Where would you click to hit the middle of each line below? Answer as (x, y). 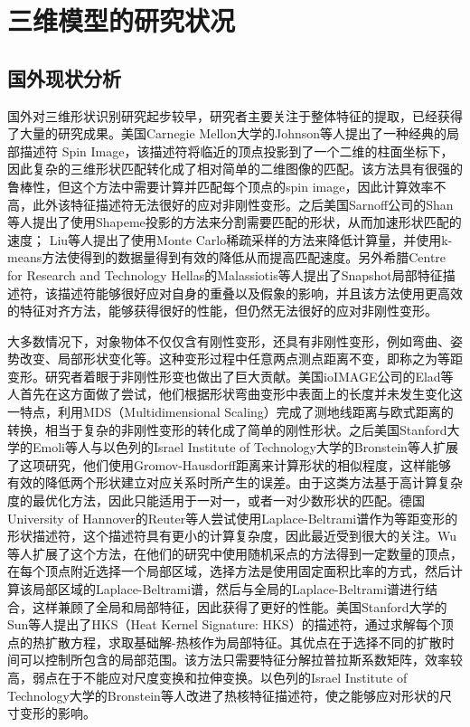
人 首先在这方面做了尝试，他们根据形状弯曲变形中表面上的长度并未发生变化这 (235, 394)
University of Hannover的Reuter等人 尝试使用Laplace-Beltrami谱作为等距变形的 (233, 518)
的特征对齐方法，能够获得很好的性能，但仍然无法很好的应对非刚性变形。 (222, 311)
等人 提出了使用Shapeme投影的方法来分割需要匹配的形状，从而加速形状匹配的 (235, 222)
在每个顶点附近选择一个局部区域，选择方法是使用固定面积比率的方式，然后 (229, 571)
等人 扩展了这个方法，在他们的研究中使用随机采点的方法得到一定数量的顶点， (235, 553)
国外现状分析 (64, 77)
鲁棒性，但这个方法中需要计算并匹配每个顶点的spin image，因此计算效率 (221, 186)
